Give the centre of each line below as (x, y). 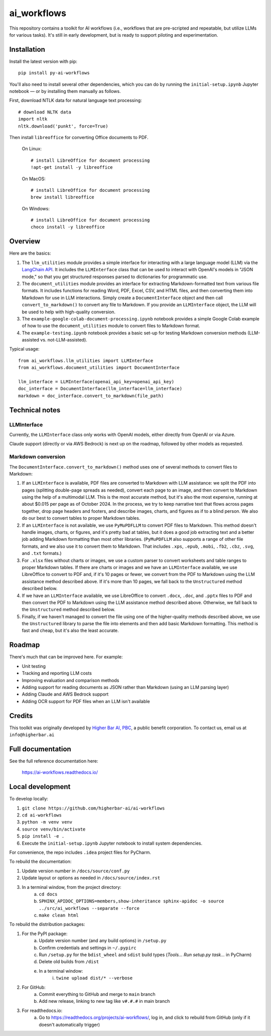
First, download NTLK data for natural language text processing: (76, 100)
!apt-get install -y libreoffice (72, 167)
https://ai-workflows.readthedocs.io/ (60, 772)
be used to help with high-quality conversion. (69, 312)
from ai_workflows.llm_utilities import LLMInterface (86, 361)
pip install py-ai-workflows (54, 73)
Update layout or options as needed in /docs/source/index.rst (91, 878)
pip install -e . (43, 836)
